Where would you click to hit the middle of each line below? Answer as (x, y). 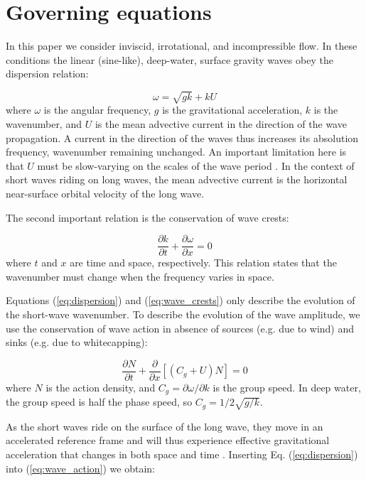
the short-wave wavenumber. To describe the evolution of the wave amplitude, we (183, 314)
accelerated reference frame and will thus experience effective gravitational (168, 440)
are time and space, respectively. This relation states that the (203, 263)
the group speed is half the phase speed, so (99, 402)
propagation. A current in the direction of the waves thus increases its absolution (182, 137)
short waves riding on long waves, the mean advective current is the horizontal (177, 179)
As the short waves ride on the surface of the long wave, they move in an (165, 426)
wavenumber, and (44, 124)
